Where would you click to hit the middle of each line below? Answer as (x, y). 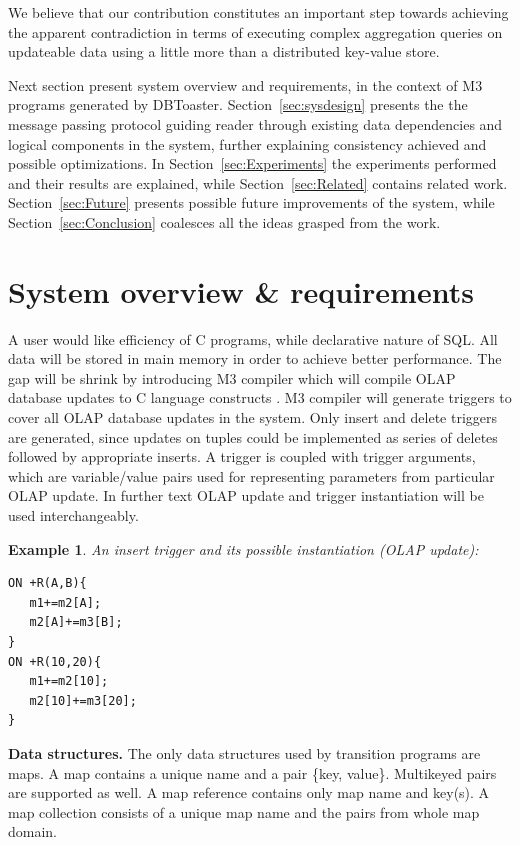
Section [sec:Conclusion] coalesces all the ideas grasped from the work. (224, 221)
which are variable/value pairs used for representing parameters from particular (251, 475)
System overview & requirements (241, 290)
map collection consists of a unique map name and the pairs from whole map (244, 811)
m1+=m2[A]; (65, 602)
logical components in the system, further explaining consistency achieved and (247, 143)
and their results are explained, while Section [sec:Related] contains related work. (258, 182)
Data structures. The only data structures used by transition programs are (244, 752)
